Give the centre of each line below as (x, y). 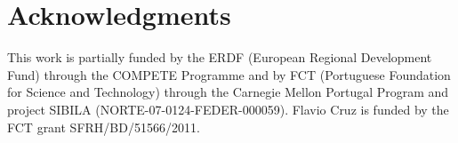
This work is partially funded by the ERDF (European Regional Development (220, 57)
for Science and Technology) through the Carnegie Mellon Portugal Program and (228, 92)
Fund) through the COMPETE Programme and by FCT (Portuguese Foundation (229, 74)
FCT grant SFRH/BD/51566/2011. (104, 127)
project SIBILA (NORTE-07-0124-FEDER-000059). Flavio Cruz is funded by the (228, 109)
